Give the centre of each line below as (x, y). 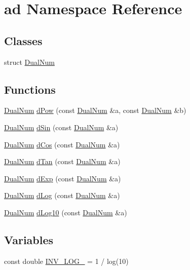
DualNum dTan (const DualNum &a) (62, 161)
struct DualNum (29, 62)
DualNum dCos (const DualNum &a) (62, 144)
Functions (30, 89)
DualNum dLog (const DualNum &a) (62, 195)
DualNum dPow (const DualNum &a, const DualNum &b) (95, 110)
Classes (23, 40)
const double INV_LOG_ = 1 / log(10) (66, 261)
